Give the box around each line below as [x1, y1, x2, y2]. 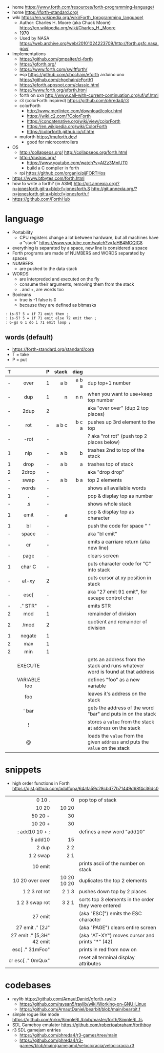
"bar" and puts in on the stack [87, 710, 156, 717]
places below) [87, 439, 121, 445]
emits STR [87, 602, 111, 609]
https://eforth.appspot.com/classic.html [19, 82, 100, 87]
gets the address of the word [87, 704, 154, 711]
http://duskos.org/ [19, 155, 56, 160]
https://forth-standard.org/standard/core [12, 346, 94, 352]
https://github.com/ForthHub [12, 196, 70, 202]
